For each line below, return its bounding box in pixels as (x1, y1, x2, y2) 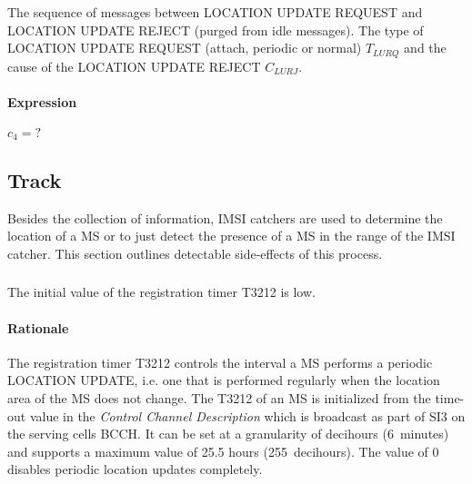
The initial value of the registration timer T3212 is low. (7, 282, 316, 301)
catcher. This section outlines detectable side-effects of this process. (7, 243, 383, 262)
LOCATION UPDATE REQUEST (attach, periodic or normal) (7, 38, 362, 57)
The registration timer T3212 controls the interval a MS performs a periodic (7, 352, 433, 371)
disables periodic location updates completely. (7, 459, 263, 479)
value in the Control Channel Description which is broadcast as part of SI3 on (29, 406, 466, 425)
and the (404, 38, 447, 57)
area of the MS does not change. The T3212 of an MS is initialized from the (7, 388, 431, 407)
